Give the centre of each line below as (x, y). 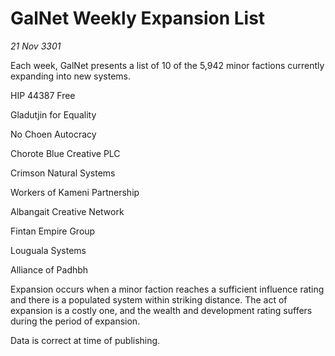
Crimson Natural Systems (63, 173)
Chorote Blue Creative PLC (65, 153)
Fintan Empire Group (53, 231)
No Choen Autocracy (53, 134)
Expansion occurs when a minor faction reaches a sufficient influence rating (167, 289)
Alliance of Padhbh (49, 269)
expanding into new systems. (71, 76)
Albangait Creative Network (67, 211)
